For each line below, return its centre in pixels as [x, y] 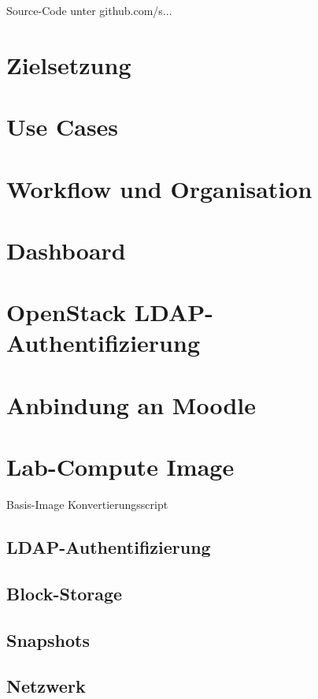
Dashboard [66, 250]
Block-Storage [65, 593]
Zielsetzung [69, 64]
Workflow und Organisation [159, 188]
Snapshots [48, 639]
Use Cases [63, 127]
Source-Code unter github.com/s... [89, 10]
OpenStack [67, 312]
